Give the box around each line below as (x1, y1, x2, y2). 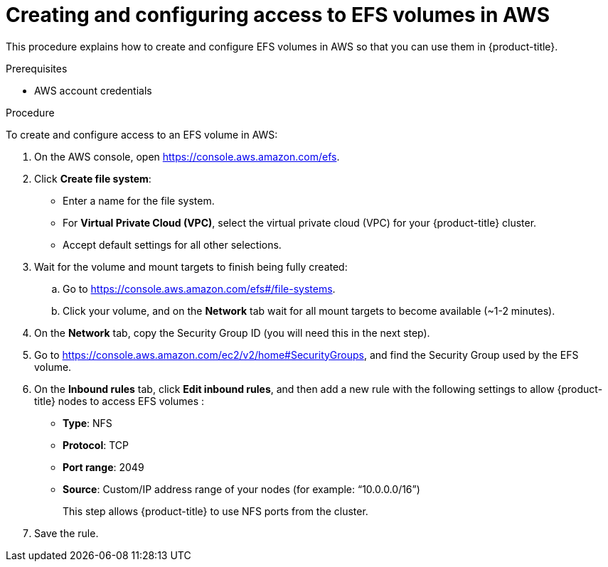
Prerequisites (6, 62, 68, 75)
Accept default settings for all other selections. (63, 238, 282, 251)
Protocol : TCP (63, 438, 129, 451)
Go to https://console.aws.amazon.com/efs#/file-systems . (63, 282, 336, 295)
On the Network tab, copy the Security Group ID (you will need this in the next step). (34, 326, 430, 339)
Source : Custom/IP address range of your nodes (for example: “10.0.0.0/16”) (63, 482, 420, 495)
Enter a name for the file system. (63, 194, 215, 207)
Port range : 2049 (63, 460, 144, 473)
